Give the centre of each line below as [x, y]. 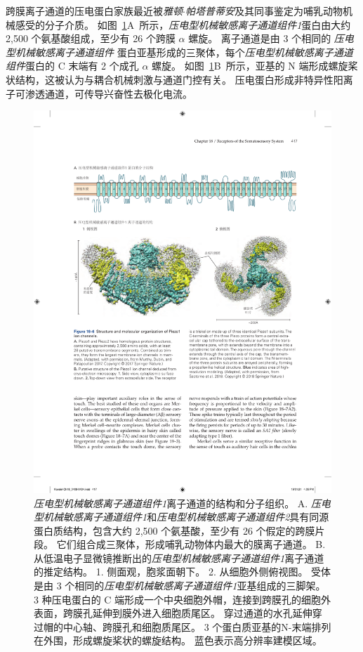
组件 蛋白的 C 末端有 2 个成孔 [72, 66]
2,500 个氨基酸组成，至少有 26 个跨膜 [91, 38]
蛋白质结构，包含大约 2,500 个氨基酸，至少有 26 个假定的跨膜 [174, 530]
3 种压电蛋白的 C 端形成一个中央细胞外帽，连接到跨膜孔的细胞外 [183, 599]
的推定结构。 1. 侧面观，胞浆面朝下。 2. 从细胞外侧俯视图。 [171, 572]
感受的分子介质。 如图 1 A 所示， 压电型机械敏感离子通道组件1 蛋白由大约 [183, 24]
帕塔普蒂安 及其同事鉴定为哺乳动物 [264, 11]
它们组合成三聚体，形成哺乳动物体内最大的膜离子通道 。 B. [191, 544]
